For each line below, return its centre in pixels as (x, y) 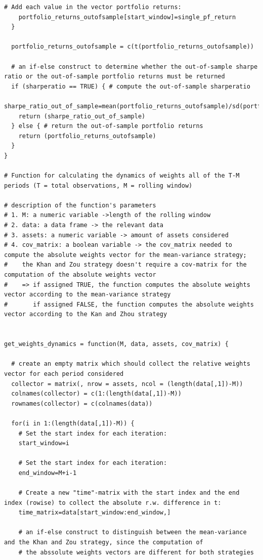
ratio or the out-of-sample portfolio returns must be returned (115, 77)
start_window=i (44, 443)
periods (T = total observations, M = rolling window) (98, 185)
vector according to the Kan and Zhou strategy (86, 314)
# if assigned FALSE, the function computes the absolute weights (129, 304)
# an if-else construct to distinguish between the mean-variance (133, 532)
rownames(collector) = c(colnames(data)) (82, 403)
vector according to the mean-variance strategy (87, 295)
